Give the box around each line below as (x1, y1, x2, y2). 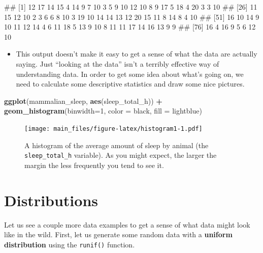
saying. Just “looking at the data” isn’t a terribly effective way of (16, 58, 219, 69)
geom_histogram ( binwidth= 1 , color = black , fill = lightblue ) (4, 105, 202, 116)
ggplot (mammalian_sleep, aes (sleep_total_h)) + (4, 95, 162, 106)
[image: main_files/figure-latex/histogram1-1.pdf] (24, 125, 203, 132)
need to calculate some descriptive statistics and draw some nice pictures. (16, 78, 245, 89)
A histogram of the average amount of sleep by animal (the (24, 139, 209, 150)
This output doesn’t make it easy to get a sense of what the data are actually (16, 48, 257, 59)
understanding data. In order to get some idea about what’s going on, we (16, 68, 244, 79)
